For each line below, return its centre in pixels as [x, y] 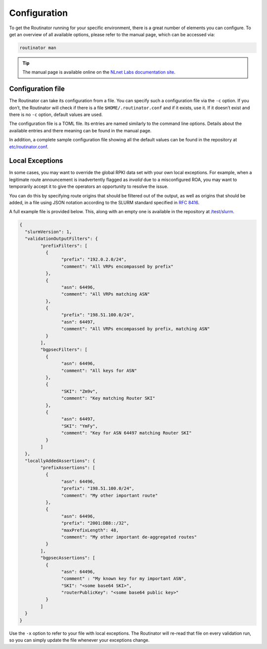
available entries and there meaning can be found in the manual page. [80, 130]
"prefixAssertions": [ [68, 468]
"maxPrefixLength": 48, [90, 530]
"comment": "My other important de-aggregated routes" [129, 537]
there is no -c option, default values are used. [56, 115]
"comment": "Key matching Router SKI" [108, 398]
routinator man [38, 48]
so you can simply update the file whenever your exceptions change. [79, 640]
